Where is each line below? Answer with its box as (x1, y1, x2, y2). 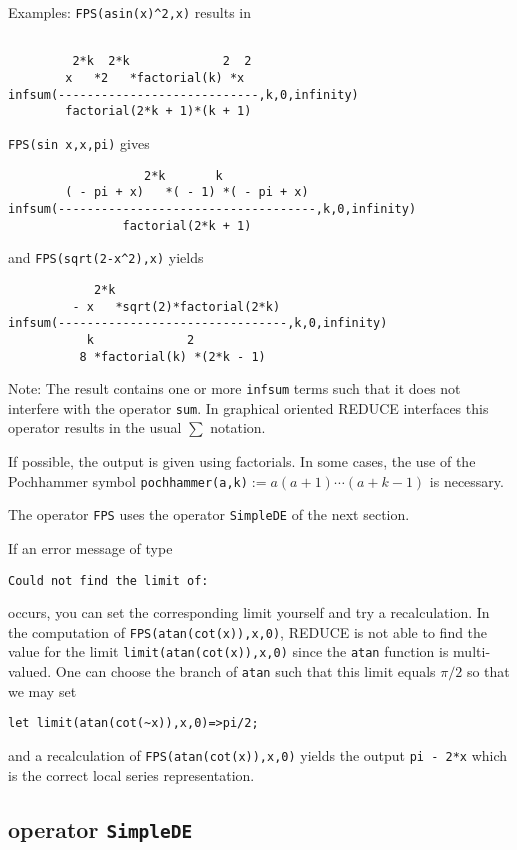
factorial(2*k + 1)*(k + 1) (65, 104, 252, 119)
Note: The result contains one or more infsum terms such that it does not (8, 378, 461, 399)
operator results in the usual (8, 417, 182, 438)
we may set (8, 680, 77, 701)
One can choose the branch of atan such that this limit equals (55, 661, 436, 682)
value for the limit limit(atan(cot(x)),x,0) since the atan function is (8, 641, 449, 662)
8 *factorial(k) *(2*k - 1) (79, 349, 266, 364)
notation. (210, 417, 266, 438)
